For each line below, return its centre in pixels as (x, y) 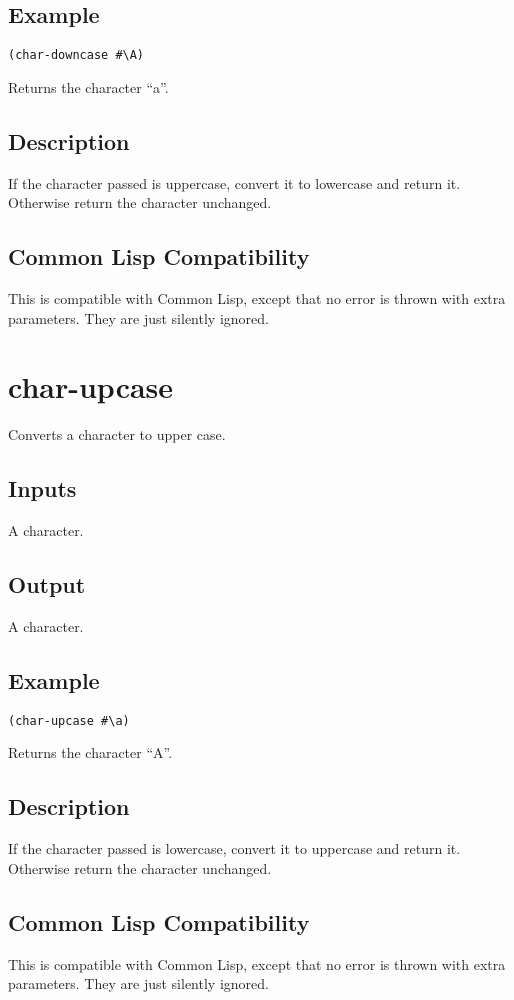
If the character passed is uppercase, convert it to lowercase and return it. (234, 182)
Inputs (42, 488)
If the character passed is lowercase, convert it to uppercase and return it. (234, 848)
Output (47, 584)
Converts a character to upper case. (117, 434)
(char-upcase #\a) (69, 720)
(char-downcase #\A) (76, 55)
